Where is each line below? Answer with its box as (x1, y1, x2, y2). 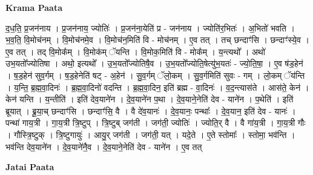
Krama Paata (5, 1, 62, 13)
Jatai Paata (5, 160, 54, 173)
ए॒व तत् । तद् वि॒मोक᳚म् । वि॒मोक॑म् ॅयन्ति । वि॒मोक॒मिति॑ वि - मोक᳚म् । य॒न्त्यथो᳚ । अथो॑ (5, 45, 265, 58)
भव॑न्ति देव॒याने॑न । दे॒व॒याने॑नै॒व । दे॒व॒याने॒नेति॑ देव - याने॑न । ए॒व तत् (5, 140, 202, 153)
